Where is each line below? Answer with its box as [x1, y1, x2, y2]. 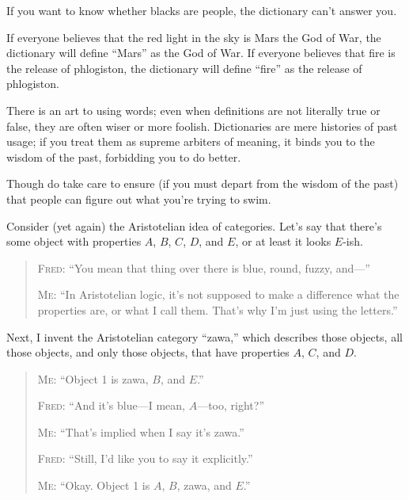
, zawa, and [176, 477, 232, 494]
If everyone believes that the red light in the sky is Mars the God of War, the [6, 29, 381, 45]
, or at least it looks [235, 233, 331, 250]
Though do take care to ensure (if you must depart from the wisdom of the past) [6, 175, 399, 192]
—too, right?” [197, 397, 264, 414]
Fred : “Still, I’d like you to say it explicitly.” [37, 450, 253, 467]
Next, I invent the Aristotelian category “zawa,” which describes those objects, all [6, 328, 403, 345]
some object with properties [6, 233, 142, 250]
